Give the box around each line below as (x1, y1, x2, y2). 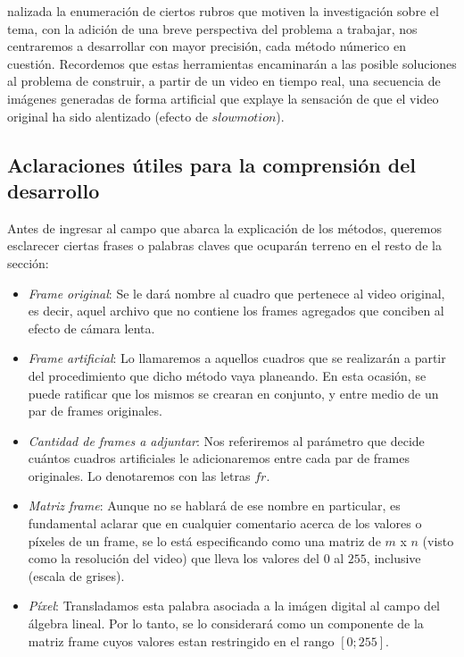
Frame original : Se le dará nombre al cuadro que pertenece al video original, (28, 283, 445, 302)
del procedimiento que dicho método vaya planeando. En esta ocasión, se (28, 366, 427, 384)
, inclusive (366, 549, 421, 568)
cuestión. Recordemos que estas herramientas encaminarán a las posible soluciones (7, 54, 457, 72)
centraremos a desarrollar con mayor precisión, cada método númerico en (7, 37, 406, 55)
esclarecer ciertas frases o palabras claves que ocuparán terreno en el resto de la (7, 236, 442, 255)
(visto (422, 531, 454, 550)
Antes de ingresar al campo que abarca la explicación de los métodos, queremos (7, 218, 442, 237)
